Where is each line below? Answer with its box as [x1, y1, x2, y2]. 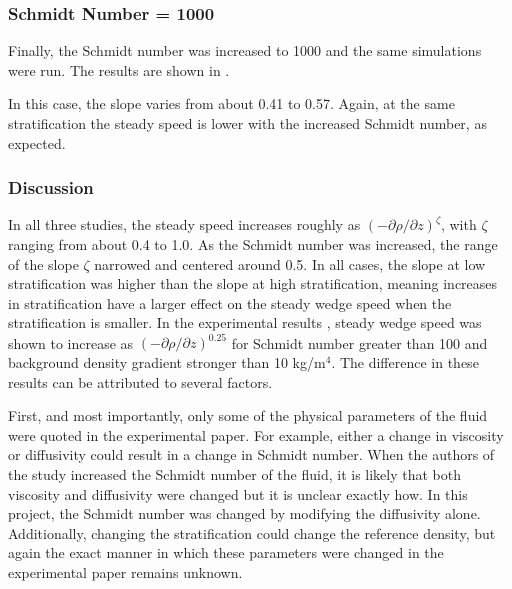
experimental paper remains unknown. [8, 562, 243, 582]
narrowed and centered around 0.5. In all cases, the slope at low [94, 253, 486, 274]
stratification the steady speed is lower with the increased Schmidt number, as [8, 113, 487, 133]
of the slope [8, 253, 79, 274]
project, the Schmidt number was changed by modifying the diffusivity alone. [8, 503, 481, 524]
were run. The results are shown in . [8, 59, 230, 80]
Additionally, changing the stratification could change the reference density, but [8, 522, 496, 543]
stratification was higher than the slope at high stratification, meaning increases [8, 273, 498, 294]
